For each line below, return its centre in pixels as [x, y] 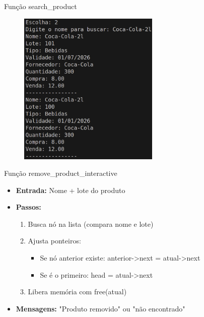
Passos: [28, 207]
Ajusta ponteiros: [54, 241]
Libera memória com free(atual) [77, 292]
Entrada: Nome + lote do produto [71, 190]
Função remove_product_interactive [61, 173]
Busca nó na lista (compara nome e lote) [91, 224]
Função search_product [41, 6]
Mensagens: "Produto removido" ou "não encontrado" [100, 308]
